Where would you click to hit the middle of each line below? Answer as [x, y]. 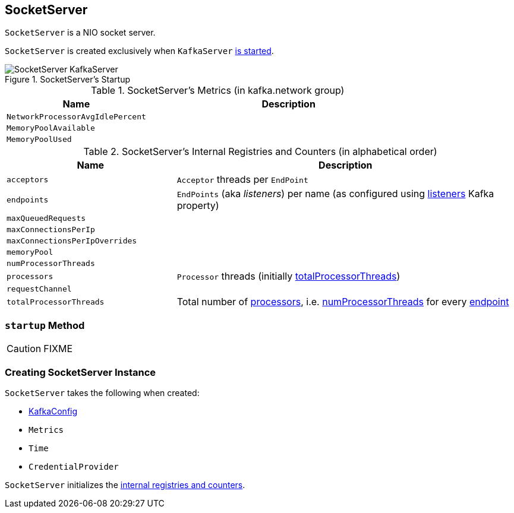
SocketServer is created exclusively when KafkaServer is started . [139, 51]
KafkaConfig [53, 411]
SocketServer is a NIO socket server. [80, 33]
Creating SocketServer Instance [81, 372]
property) [198, 206]
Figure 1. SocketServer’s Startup [68, 80]
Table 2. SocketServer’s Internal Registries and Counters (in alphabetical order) [260, 152]
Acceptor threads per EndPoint [242, 180]
